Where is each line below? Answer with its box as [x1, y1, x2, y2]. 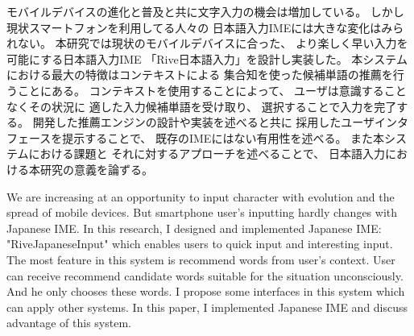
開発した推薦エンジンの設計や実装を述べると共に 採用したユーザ [32, 114, 375, 131]
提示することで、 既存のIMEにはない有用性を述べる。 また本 [62, 129, 385, 146]
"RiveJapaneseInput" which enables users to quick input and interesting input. [6, 235, 393, 252]
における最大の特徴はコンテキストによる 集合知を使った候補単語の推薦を [6, 66, 393, 83]
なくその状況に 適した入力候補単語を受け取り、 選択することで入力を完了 [6, 97, 397, 114]
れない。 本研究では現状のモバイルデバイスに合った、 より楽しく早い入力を [6, 35, 408, 52]
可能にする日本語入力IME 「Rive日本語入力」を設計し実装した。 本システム [6, 50, 408, 67]
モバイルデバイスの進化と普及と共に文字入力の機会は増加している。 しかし [6, 3, 404, 19]
